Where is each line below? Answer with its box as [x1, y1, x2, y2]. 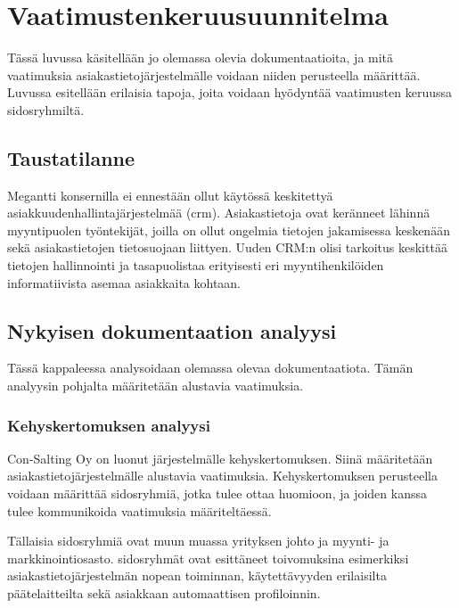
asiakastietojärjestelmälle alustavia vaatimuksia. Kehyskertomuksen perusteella [7, 466, 438, 485]
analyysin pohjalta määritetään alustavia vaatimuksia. [7, 376, 304, 395]
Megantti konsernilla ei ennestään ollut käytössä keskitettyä [7, 185, 333, 204]
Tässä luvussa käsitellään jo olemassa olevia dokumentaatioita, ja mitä [7, 48, 394, 67]
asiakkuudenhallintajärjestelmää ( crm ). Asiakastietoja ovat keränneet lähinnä [7, 203, 430, 222]
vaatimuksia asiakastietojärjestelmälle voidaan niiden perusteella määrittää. [7, 65, 421, 84]
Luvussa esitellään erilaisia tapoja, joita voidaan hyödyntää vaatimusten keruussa [7, 83, 453, 102]
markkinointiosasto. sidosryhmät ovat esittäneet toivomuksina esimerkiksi [7, 548, 409, 567]
